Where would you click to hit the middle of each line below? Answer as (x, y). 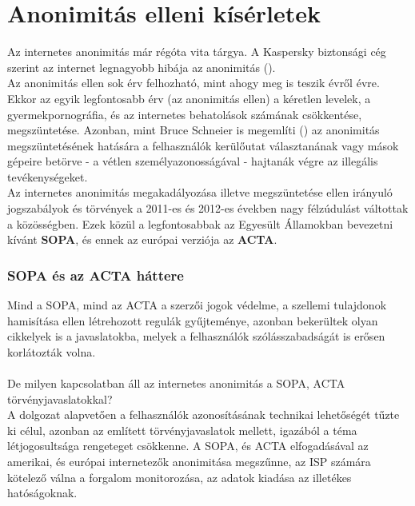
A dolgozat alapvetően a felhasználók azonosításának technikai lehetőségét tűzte (204, 414)
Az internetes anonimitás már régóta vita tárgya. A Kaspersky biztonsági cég (197, 52)
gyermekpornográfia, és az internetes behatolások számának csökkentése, (185, 114)
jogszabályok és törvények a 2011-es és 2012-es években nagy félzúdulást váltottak (208, 208)
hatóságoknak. (42, 493)
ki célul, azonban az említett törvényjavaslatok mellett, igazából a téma (182, 430)
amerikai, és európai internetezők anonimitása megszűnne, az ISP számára (189, 461)
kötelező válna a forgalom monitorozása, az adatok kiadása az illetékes (180, 477)
